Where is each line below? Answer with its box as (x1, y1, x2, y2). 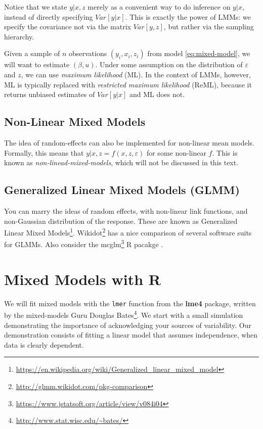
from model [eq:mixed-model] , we (147, 48, 250, 59)
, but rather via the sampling (163, 21, 254, 32)
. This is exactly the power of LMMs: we (125, 11, 251, 22)
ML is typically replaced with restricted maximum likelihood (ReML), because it (4, 79, 252, 89)
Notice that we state (4, 2, 67, 12)
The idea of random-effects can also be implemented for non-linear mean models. (4, 137, 254, 148)
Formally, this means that (4, 147, 84, 158)
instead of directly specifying (4, 11, 93, 22)
